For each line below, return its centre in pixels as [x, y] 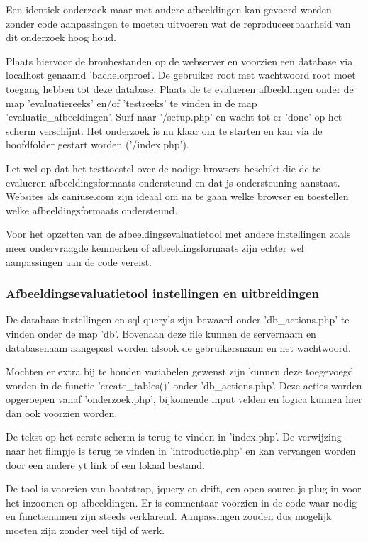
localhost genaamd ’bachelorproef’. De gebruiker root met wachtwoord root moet [181, 75]
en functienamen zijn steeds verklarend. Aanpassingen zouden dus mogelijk [169, 516]
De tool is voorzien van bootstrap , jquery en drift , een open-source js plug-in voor [184, 488]
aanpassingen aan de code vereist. [79, 261]
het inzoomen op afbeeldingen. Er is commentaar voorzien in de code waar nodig [182, 502]
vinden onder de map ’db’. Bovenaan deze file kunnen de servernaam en [161, 333]
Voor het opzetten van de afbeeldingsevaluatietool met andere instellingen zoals [178, 234]
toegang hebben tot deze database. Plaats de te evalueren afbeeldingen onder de [180, 88]
